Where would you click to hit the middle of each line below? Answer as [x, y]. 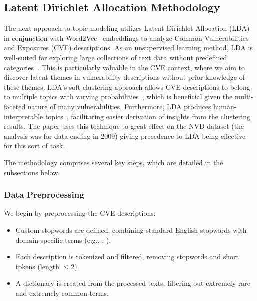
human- [225, 106]
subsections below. [32, 172]
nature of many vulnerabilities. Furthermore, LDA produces [119, 106]
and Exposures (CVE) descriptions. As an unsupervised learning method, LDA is [128, 48]
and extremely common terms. [62, 292]
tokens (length [37, 266]
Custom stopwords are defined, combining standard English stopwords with [131, 229]
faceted [15, 106]
